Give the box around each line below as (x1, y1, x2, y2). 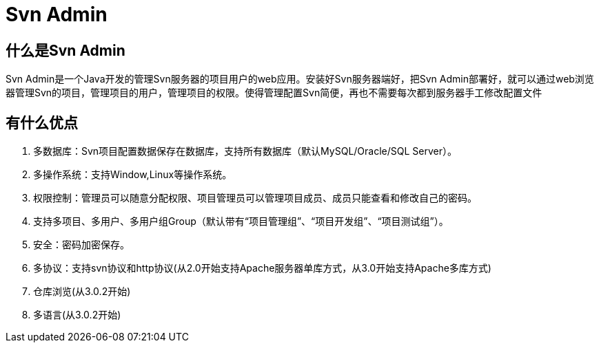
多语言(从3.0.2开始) (33, 309, 121, 321)
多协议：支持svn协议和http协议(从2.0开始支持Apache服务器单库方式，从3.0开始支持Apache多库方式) (33, 262, 491, 274)
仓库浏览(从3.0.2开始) (33, 285, 131, 298)
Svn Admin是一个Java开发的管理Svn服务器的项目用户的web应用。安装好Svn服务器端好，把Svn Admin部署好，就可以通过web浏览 (6, 73, 594, 85)
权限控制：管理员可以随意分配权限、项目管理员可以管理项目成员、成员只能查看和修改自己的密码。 (33, 192, 477, 204)
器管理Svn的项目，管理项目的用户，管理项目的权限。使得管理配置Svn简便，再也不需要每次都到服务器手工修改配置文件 (6, 87, 542, 99)
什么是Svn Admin (6, 41, 125, 59)
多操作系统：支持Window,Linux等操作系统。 (33, 168, 232, 181)
